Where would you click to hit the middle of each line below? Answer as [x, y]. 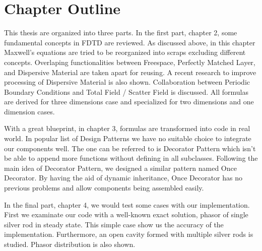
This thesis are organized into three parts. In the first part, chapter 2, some [121, 33]
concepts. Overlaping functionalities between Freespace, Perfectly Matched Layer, [130, 62]
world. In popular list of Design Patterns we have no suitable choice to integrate [128, 138]
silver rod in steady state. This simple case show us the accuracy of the [114, 224]
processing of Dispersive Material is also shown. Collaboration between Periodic [127, 82]
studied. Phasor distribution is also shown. [70, 244]
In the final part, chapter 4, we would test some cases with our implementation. [127, 204]
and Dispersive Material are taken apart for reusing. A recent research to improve [130, 72]
